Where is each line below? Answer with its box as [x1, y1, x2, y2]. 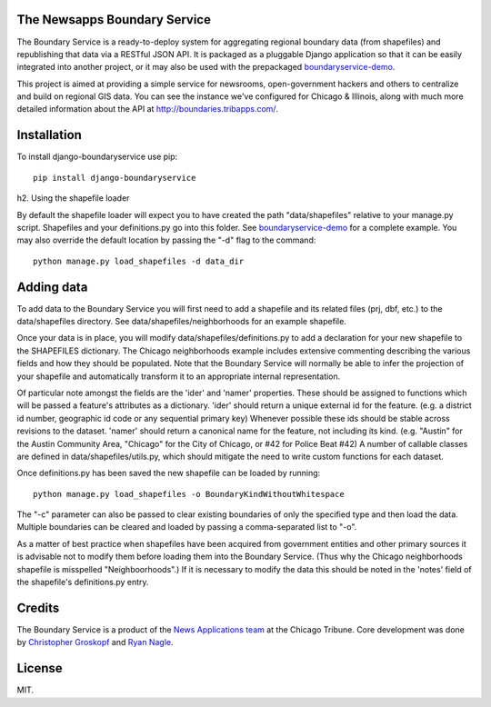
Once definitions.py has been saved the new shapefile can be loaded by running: [16, 468, 321, 479]
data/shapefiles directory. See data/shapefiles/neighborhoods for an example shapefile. [16, 316, 347, 327]
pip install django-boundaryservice [33, 173, 196, 183]
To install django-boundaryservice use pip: [16, 151, 178, 163]
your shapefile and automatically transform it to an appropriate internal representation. [16, 371, 341, 382]
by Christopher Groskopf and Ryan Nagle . [16, 637, 174, 648]
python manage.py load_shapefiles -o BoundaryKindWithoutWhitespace [33, 489, 345, 499]
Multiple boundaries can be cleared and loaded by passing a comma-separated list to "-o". [16, 522, 357, 533]
